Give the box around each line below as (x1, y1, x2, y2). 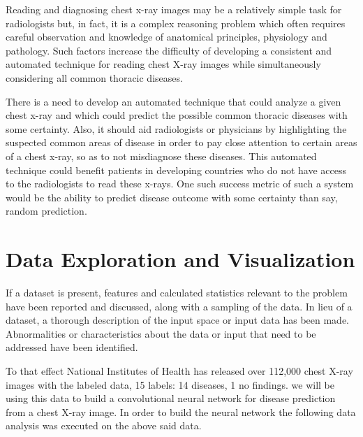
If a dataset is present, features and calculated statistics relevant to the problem (6, 285, 348, 300)
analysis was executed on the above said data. (6, 418, 202, 433)
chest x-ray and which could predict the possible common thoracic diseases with (6, 108, 348, 122)
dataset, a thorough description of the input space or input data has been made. (6, 313, 350, 327)
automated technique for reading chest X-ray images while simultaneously (6, 57, 321, 71)
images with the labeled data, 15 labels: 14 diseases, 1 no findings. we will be (6, 377, 334, 392)
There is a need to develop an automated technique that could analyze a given (6, 94, 341, 108)
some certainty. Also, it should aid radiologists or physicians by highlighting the (6, 121, 347, 136)
